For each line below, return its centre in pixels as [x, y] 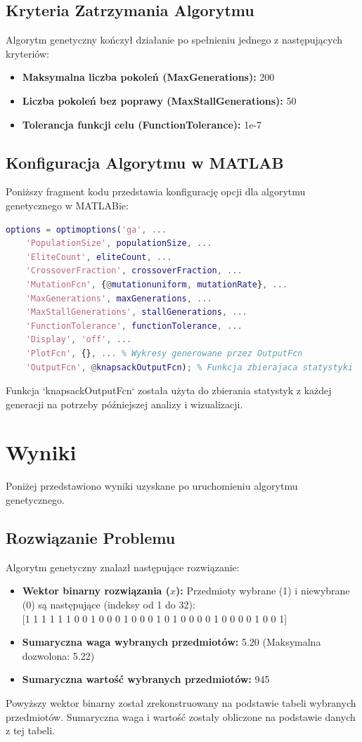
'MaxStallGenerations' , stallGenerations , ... [136, 312]
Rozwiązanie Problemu [91, 537]
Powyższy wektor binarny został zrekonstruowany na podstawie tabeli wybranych [181, 702]
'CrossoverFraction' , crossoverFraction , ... [134, 271]
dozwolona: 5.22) [58, 655]
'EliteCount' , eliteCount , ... [99, 257]
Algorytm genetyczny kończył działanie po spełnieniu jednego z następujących [174, 40]
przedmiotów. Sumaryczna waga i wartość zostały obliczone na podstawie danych [181, 716]
